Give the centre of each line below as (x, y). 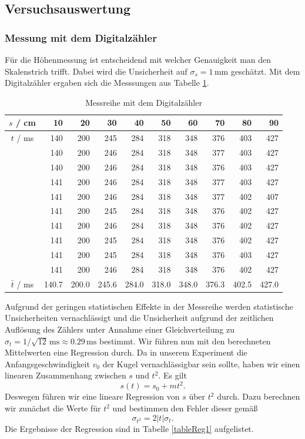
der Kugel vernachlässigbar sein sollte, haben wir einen (201, 363)
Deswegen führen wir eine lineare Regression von (92, 396)
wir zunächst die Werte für (53, 408)
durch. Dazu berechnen (259, 396)
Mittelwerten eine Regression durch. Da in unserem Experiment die (126, 352)
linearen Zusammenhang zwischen (66, 375)
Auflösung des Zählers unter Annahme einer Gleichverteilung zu (120, 329)
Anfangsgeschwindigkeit (47, 363)
